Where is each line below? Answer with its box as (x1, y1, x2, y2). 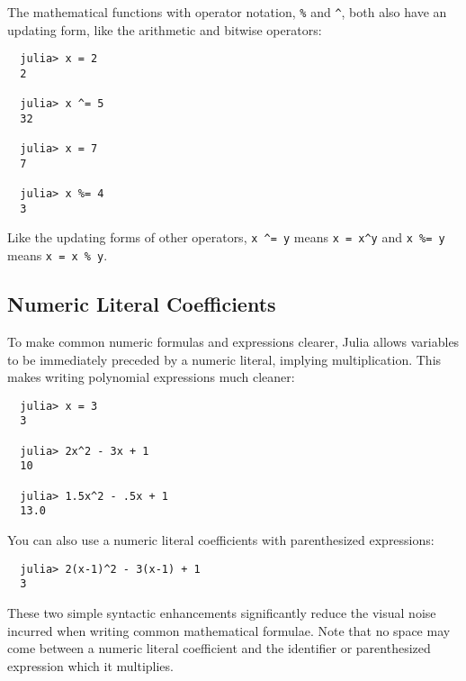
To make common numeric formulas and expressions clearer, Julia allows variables (7, 331, 460, 350)
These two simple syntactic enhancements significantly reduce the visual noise (7, 603, 436, 622)
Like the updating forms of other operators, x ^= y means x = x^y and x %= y (7, 228, 445, 247)
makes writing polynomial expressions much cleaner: (7, 368, 295, 386)
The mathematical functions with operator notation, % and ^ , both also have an (7, 3, 447, 21)
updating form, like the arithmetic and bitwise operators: (7, 20, 322, 39)
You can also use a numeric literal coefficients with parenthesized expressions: (7, 531, 435, 549)
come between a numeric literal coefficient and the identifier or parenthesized (7, 639, 431, 658)
